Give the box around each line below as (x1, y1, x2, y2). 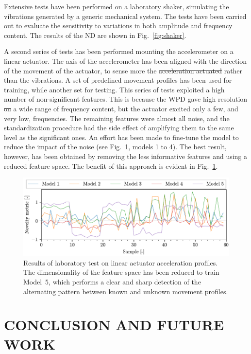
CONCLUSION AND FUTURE (4, 315, 224, 335)
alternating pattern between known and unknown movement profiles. (23, 286, 228, 296)
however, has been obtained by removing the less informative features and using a (4, 151, 248, 161)
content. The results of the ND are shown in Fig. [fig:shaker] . (4, 30, 186, 40)
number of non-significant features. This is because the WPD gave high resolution (4, 94, 248, 104)
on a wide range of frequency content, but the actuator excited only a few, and (4, 103, 238, 113)
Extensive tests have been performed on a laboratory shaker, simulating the (4, 1, 229, 11)
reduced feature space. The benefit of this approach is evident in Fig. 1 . (4, 160, 218, 171)
